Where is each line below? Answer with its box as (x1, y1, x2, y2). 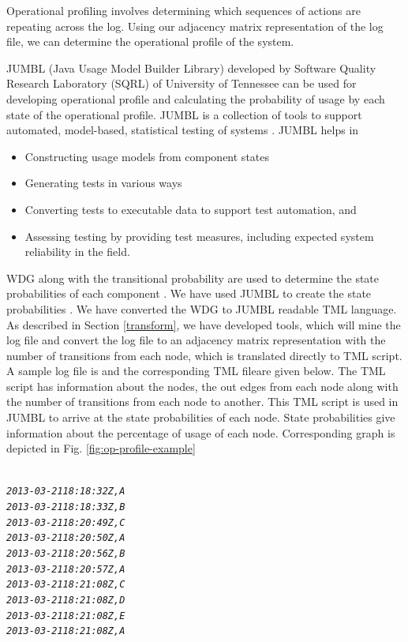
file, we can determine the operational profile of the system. (6, 33, 294, 50)
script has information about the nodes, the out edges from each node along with (6, 377, 399, 394)
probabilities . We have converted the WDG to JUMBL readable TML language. (6, 300, 397, 317)
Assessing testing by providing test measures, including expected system (24, 227, 374, 244)
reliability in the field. (24, 243, 130, 260)
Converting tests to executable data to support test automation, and (24, 201, 357, 217)
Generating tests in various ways (24, 175, 182, 191)
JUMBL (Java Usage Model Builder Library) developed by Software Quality (6, 59, 376, 76)
